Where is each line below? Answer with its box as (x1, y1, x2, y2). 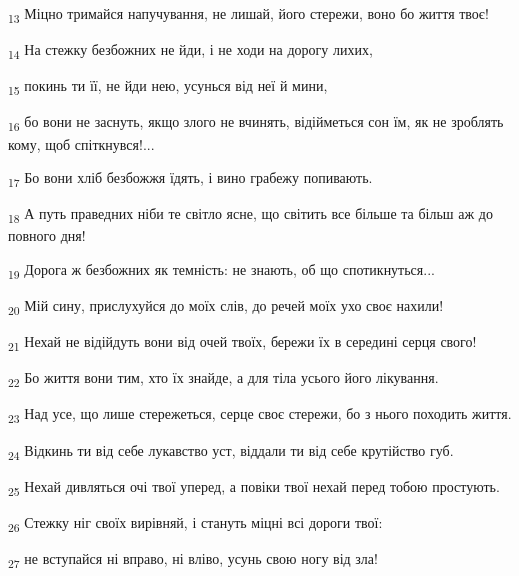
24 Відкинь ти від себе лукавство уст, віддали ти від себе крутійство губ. (8, 439, 454, 463)
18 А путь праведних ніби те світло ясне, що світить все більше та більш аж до (8, 203, 493, 227)
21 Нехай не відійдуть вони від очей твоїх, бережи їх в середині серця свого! (8, 331, 477, 354)
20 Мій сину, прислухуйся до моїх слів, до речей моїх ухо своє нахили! (8, 295, 444, 318)
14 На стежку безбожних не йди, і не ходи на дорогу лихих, (8, 39, 373, 62)
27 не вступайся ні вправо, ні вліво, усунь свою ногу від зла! (8, 547, 378, 571)
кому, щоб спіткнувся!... (8, 133, 155, 154)
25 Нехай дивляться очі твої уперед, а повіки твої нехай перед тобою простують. (8, 475, 500, 499)
